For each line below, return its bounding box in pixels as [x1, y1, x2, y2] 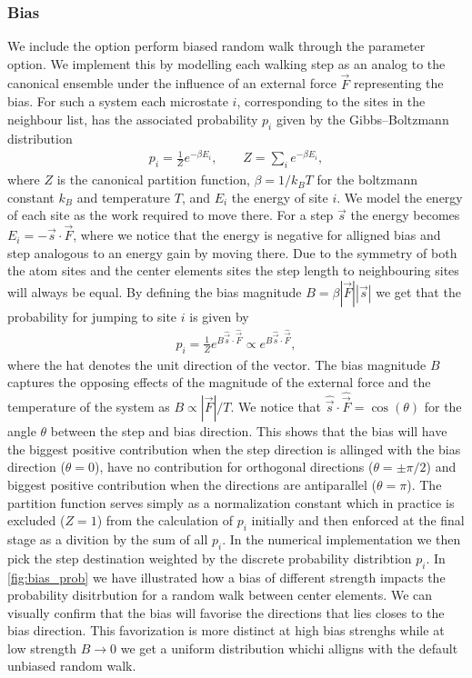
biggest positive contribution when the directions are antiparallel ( [7, 474, 377, 494]
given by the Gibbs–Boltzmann [276, 109, 449, 128]
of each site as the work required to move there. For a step [7, 205, 334, 224]
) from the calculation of [96, 511, 234, 530]
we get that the [376, 282, 461, 301]
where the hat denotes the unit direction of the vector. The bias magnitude [7, 354, 427, 374]
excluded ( [7, 511, 65, 530]
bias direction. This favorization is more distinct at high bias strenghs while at [7, 621, 445, 640]
